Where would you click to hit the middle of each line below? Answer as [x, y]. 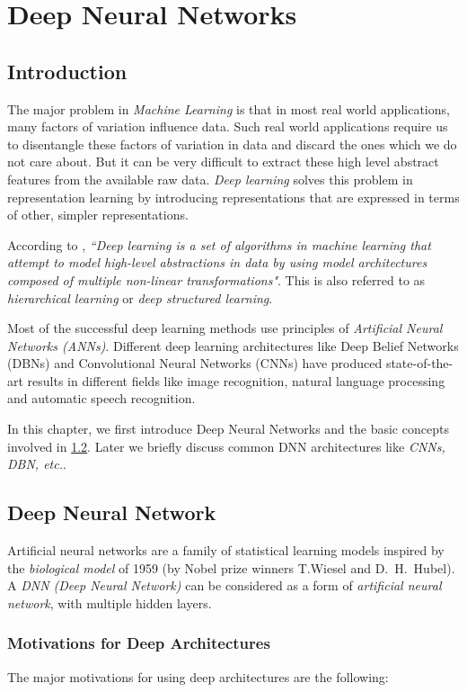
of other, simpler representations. [98, 215]
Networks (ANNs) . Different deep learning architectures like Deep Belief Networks [233, 345]
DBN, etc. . [37, 464]
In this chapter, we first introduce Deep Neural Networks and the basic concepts [228, 429]
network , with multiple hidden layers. [110, 602]
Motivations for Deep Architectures [139, 643]
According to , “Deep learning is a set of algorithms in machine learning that [219, 244]
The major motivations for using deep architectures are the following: [198, 676]
